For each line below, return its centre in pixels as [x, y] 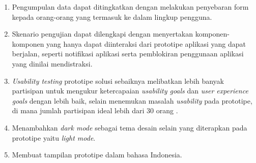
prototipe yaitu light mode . [54, 137]
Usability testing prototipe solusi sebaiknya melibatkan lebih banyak [118, 80]
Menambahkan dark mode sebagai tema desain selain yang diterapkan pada [130, 127]
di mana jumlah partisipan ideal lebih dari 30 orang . [95, 110]
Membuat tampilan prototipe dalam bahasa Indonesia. [97, 155]
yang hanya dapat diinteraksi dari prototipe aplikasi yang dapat [146, 43]
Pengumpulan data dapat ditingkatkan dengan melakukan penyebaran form [130, 7]
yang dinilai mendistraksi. [52, 63]
